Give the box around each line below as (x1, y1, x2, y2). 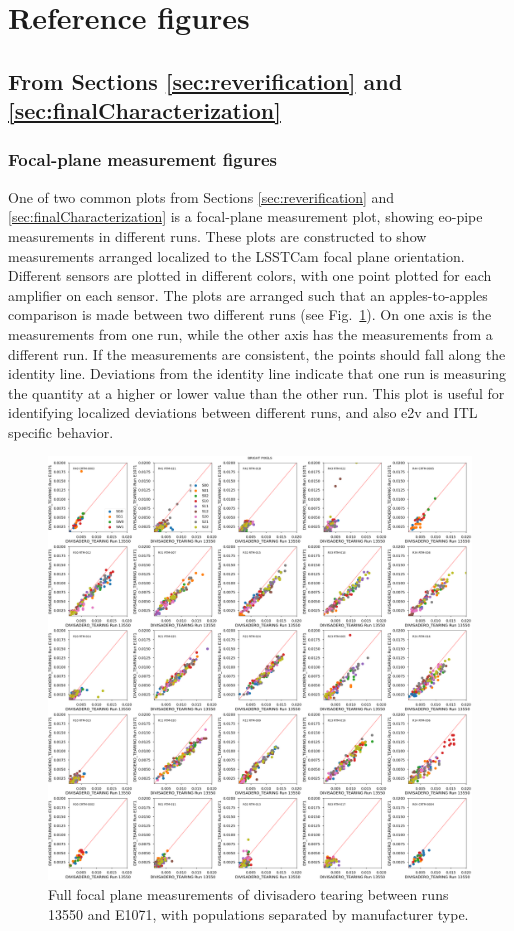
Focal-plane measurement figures (8, 147, 277, 172)
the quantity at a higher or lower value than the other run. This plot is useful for (8, 382, 505, 403)
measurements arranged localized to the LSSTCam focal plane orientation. (8, 245, 465, 266)
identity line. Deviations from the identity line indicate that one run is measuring (8, 363, 506, 384)
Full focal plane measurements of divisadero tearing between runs (48, 884, 449, 905)
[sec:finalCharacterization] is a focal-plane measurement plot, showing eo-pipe (8, 206, 483, 227)
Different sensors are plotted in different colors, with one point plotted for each (8, 265, 492, 286)
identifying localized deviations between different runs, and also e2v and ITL (8, 402, 478, 423)
